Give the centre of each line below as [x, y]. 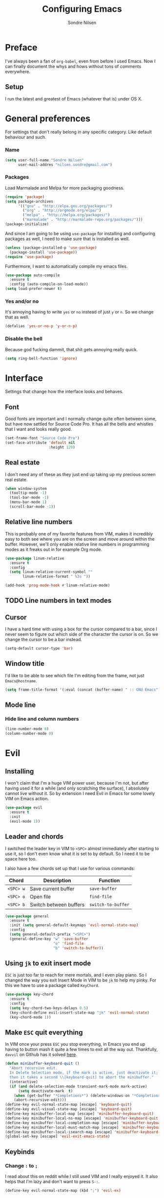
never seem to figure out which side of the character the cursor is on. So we [82, 634]
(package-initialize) [27, 224]
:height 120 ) [62, 447]
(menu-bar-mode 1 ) [28, 502]
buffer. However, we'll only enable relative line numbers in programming [77, 544]
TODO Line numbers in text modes [58, 601]
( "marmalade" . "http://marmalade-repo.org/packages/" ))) [83, 220]
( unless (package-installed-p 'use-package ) [51, 248]
